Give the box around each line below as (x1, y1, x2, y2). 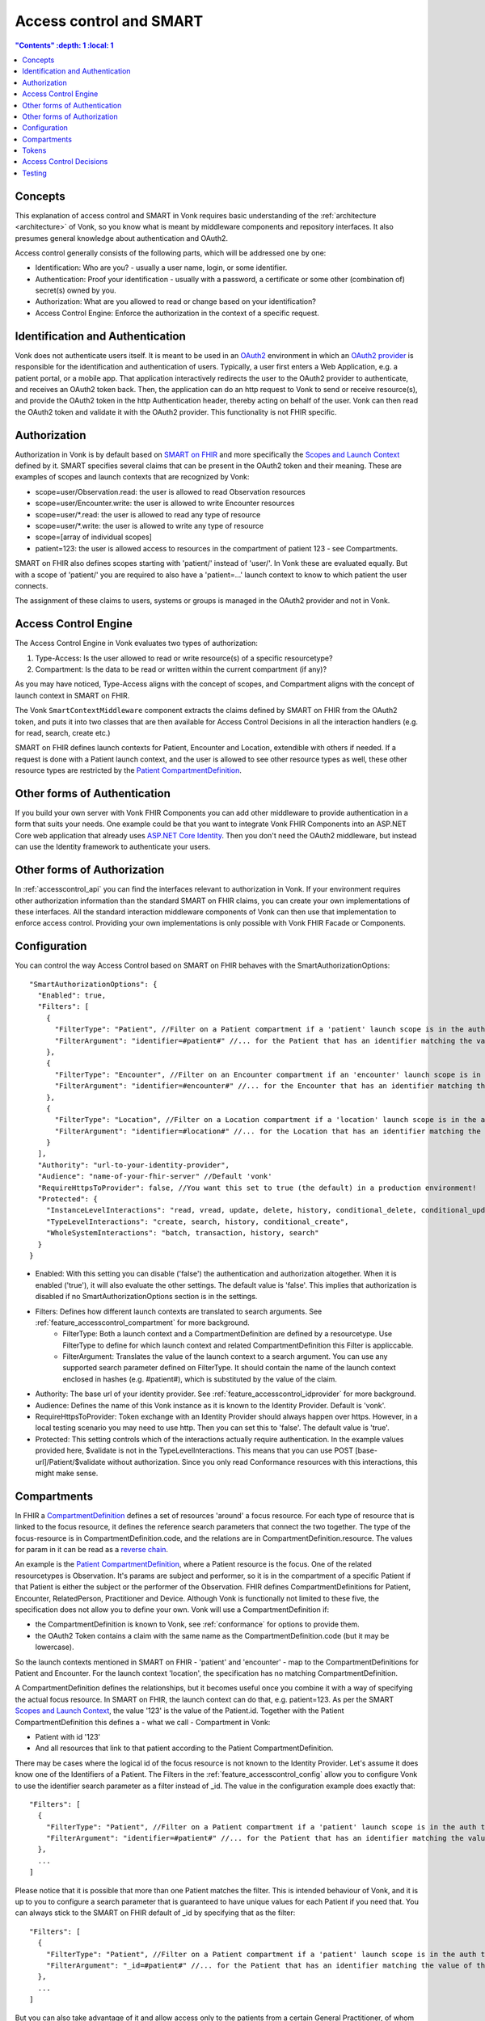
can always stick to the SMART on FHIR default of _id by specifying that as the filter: (15, 1908, 296, 1918)
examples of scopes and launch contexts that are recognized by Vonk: (15, 472, 250, 482)
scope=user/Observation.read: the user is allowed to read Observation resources (35, 487, 306, 496)
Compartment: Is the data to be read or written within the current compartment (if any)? (35, 665, 327, 674)
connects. (15, 580, 48, 590)
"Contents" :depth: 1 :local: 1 (15, 40, 114, 50)
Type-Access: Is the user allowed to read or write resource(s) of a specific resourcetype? (35, 653, 333, 663)
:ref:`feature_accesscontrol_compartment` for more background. (35, 1318, 250, 1327)
